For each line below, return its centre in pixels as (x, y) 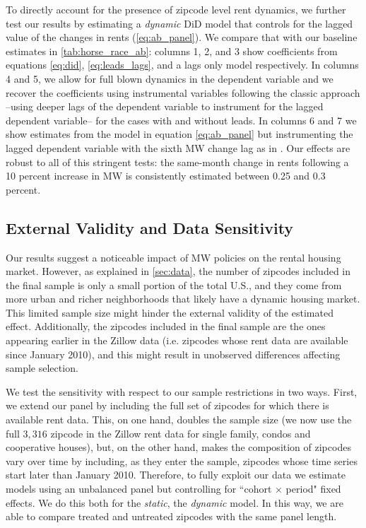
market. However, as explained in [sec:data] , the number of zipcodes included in (178, 271)
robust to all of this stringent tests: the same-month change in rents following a (177, 162)
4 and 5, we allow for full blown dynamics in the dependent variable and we (170, 78)
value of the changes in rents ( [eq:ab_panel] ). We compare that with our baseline (182, 37)
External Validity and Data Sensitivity (150, 227)
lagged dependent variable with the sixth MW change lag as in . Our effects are (178, 147)
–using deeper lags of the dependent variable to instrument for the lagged (165, 106)
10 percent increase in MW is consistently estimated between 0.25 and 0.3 (166, 176)
